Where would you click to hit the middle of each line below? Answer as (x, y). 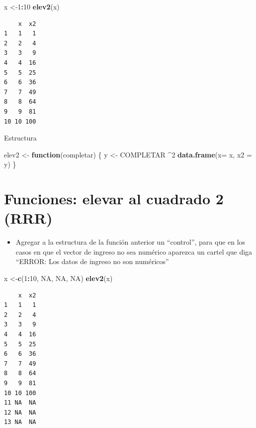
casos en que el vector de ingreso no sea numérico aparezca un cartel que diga (134, 251)
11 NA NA (20, 403)
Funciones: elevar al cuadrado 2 (114, 199)
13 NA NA (20, 422)
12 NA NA (20, 412)
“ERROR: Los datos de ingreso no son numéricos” (92, 261)
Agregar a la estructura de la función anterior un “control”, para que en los (130, 242)
